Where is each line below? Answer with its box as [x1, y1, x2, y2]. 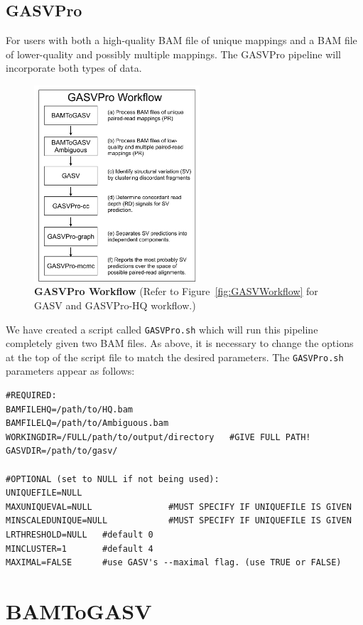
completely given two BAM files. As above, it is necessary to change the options [6, 336, 354, 351]
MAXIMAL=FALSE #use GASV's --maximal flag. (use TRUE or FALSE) [6, 557, 342, 568]
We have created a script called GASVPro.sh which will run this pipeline [6, 321, 318, 336]
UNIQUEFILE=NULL [6, 488, 82, 498]
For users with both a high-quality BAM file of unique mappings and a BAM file [6, 33, 357, 48]
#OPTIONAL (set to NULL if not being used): [6, 474, 220, 484]
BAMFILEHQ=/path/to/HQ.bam [6, 404, 133, 415]
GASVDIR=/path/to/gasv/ [6, 446, 118, 456]
